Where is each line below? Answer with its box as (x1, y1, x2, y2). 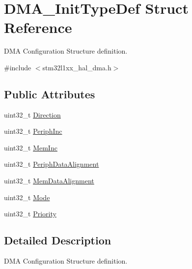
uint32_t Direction (4, 109, 61, 120)
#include (4, 62, 31, 72)
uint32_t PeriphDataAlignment (4, 159, 99, 169)
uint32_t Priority (4, 209, 56, 219)
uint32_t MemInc (4, 142, 57, 152)
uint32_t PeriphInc (4, 126, 62, 136)
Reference (4, 17, 72, 37)
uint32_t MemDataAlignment (4, 176, 94, 186)
